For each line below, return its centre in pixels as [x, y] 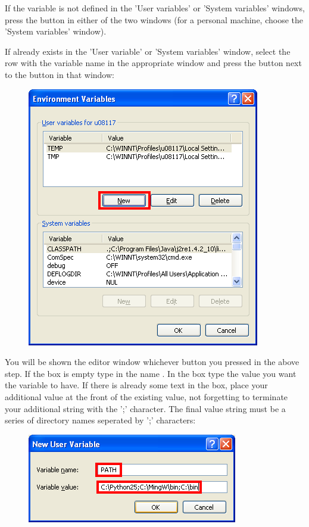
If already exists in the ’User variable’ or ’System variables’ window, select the [148, 51]
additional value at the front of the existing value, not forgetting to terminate [146, 396]
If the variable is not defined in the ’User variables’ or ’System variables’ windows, [155, 8]
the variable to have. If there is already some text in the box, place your [136, 385]
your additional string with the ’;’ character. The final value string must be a [145, 408]
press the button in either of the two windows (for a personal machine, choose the [154, 19]
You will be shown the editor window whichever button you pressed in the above [152, 362]
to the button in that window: [60, 74]
